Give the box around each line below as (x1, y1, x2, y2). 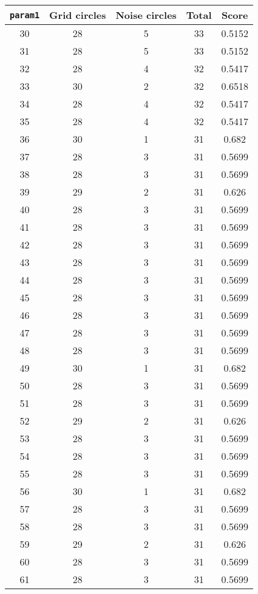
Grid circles (49, 8, 106, 22)
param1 (10, 10, 40, 20)
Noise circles (115, 8, 177, 22)
